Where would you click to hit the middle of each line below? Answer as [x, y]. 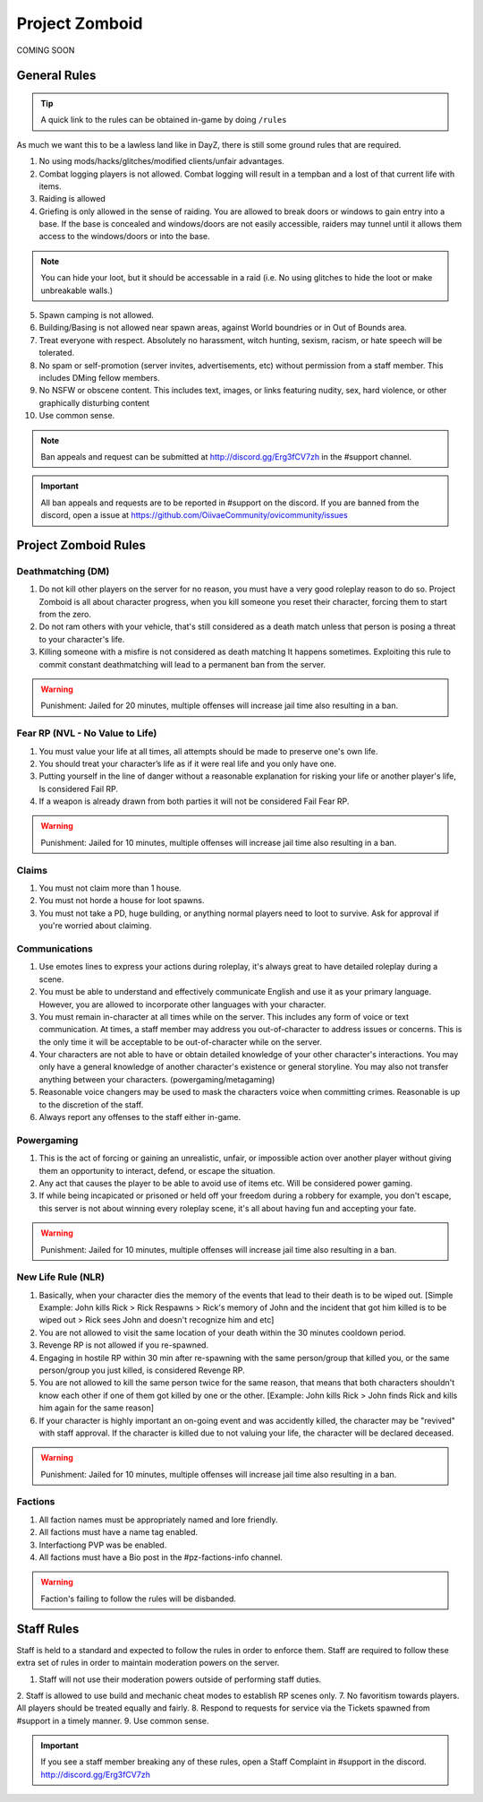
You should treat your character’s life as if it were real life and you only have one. [188, 763]
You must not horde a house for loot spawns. [122, 901]
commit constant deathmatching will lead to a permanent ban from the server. [182, 664]
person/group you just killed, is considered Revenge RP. [142, 1370]
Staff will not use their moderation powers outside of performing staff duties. [180, 1679]
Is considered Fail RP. [78, 789]
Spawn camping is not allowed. [96, 315]
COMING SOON [46, 50]
